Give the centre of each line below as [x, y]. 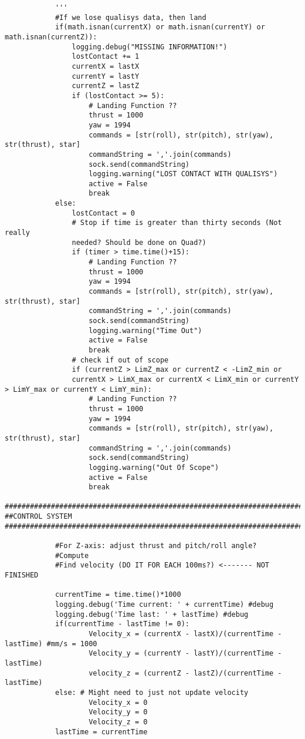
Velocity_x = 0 [118, 702]
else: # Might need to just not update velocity [152, 692]
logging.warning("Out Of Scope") [154, 467]
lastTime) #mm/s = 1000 [51, 644]
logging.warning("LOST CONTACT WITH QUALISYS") [183, 174]
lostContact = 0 [103, 213]
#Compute [72, 555]
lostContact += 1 [106, 57]
